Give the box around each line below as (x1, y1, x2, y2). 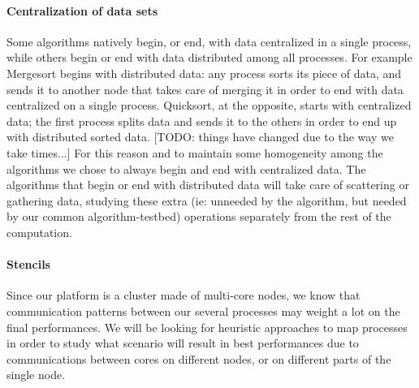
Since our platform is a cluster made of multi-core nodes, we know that (6, 287, 361, 304)
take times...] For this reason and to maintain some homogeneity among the (6, 144, 383, 161)
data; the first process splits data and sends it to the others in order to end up (6, 112, 397, 129)
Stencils (6, 256, 50, 273)
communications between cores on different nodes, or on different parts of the (6, 350, 391, 367)
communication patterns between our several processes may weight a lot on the (6, 302, 400, 319)
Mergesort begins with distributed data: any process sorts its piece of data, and (6, 64, 402, 81)
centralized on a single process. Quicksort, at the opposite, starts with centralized (6, 97, 412, 114)
